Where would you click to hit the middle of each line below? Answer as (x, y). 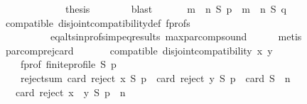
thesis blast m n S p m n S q (176, 8)
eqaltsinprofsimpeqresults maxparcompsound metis (176, 36)
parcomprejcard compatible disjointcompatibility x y (139, 50)
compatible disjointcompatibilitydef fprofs (98, 22)
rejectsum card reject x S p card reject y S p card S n (155, 77)
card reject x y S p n (70, 92)
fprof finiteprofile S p (68, 64)
